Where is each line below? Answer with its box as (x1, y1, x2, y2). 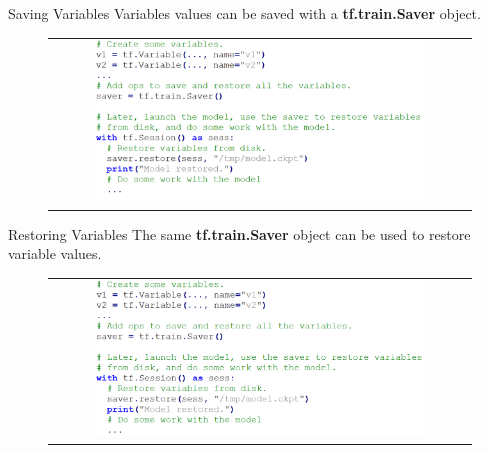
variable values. (8, 243, 102, 264)
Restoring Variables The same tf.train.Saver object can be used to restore (8, 223, 471, 244)
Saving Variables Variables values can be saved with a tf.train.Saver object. (8, 3, 481, 23)
